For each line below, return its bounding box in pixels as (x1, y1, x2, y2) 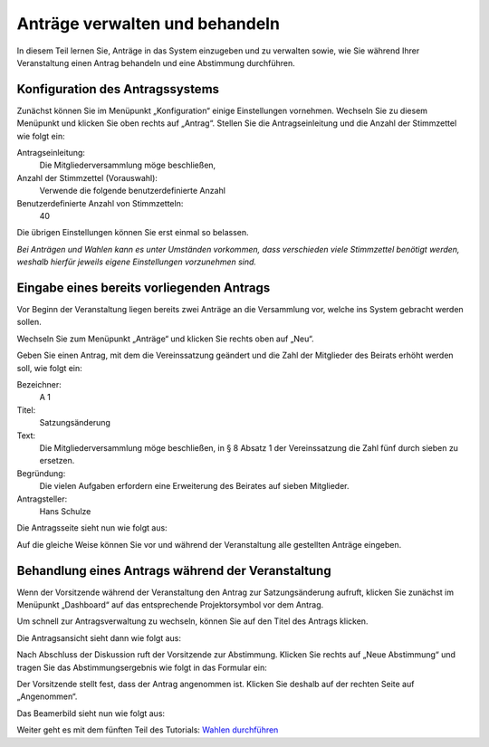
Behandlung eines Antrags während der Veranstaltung (16, 562, 331, 579)
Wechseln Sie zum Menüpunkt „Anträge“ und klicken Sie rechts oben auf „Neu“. (16, 333, 314, 344)
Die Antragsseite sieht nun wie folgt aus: (16, 522, 168, 533)
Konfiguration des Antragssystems (16, 81, 220, 97)
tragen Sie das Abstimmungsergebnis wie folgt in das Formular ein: (16, 662, 267, 673)
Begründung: (16, 467, 66, 479)
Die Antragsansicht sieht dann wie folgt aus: (16, 632, 181, 643)
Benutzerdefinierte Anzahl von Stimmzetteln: (16, 197, 184, 208)
